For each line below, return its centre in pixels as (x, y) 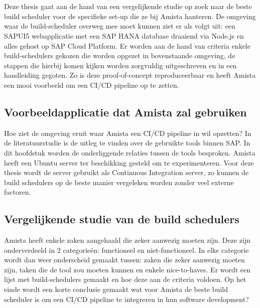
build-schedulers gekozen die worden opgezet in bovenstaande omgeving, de (120, 55)
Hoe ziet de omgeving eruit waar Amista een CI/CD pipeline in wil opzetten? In (128, 133)
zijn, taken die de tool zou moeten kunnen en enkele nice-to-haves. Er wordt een (127, 269)
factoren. (18, 192)
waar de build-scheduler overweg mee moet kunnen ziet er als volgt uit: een (120, 26)
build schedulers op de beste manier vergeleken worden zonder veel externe (119, 182)
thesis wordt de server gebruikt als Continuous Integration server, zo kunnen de (126, 172)
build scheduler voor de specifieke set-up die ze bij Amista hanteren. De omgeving (130, 16)
